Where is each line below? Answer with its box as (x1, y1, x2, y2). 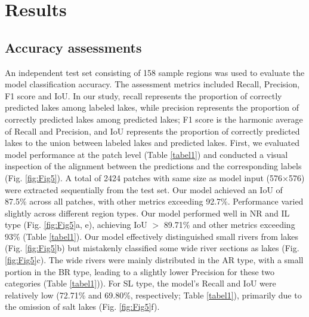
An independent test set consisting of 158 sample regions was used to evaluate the (5, 66, 305, 78)
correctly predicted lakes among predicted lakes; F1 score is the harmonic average (5, 112, 303, 125)
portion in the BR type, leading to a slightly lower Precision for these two (5, 265, 275, 278)
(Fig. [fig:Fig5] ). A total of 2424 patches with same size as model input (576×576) (5, 171, 305, 184)
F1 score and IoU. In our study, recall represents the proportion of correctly (5, 89, 282, 102)
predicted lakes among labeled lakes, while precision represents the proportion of (5, 101, 299, 114)
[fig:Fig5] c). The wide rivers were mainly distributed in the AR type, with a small (5, 254, 304, 266)
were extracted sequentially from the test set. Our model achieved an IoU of (5, 183, 283, 196)
